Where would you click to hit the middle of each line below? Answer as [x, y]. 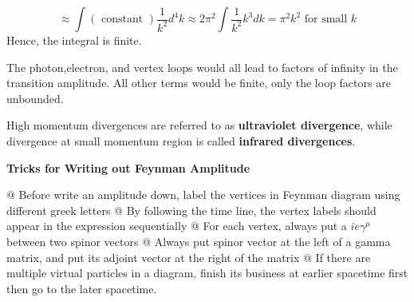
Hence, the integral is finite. [74, 40]
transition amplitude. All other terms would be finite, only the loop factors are [199, 83]
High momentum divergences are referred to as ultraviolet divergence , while [199, 125]
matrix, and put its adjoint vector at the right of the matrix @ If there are [189, 257]
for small [326, 19]
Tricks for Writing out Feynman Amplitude [128, 167]
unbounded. [35, 98]
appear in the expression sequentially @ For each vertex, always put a [177, 226]
